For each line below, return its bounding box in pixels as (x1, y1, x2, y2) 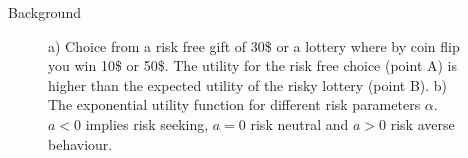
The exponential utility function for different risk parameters (48, 94, 421, 115)
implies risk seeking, (85, 113, 209, 134)
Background (8, 2, 81, 22)
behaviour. (48, 133, 113, 154)
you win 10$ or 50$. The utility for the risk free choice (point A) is (48, 55, 458, 76)
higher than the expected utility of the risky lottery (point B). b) (48, 74, 448, 95)
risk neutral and (250, 113, 349, 134)
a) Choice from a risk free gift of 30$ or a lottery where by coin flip (48, 35, 460, 56)
